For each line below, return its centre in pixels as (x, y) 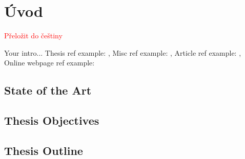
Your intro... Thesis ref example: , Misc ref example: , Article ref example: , (123, 52)
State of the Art (48, 90)
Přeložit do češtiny (33, 36)
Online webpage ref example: (49, 63)
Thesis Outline (44, 150)
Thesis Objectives (52, 120)
